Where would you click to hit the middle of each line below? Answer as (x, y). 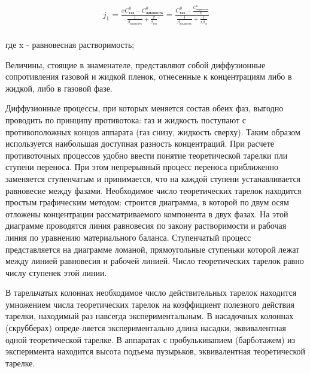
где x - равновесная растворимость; (70, 44)
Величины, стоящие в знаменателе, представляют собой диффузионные (136, 64)
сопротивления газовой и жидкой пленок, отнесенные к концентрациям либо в (149, 76)
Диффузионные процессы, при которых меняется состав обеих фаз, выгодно (145, 108)
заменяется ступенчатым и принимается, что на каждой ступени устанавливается (153, 178)
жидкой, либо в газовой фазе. (59, 88)
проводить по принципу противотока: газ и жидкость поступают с (126, 119)
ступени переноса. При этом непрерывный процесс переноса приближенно (142, 167)
